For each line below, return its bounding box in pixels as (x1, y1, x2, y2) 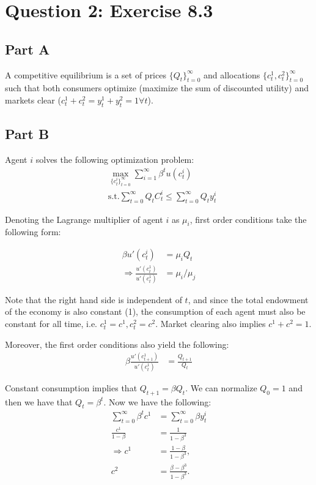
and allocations (204, 68, 260, 81)
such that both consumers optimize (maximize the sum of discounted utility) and (5, 81, 309, 94)
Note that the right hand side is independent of (5, 293, 182, 306)
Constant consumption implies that (5, 381, 138, 394)
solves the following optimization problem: (35, 152, 194, 165)
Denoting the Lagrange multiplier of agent (5, 212, 163, 225)
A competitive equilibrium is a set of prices (5, 68, 166, 81)
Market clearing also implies (160, 317, 266, 329)
